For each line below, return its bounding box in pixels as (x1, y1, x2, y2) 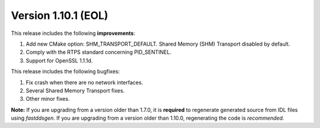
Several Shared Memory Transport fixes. (25, 87, 125, 94)
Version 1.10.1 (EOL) (11, 9, 108, 22)
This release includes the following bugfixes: (11, 68, 120, 75)
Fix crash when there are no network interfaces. (25, 79, 143, 86)
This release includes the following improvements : (11, 30, 136, 37)
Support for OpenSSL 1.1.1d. (25, 57, 93, 64)
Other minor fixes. (25, 95, 70, 103)
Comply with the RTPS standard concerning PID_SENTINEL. (25, 49, 172, 56)
